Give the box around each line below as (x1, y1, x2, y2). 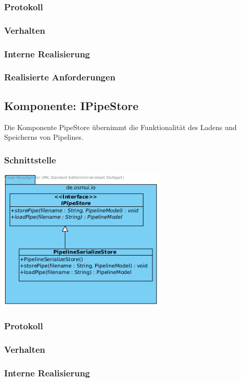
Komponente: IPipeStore (4, 97, 139, 113)
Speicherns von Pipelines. (4, 132, 83, 142)
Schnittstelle (4, 153, 56, 166)
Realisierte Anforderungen (4, 71, 116, 83)
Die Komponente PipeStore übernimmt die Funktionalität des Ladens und (4, 121, 237, 132)
